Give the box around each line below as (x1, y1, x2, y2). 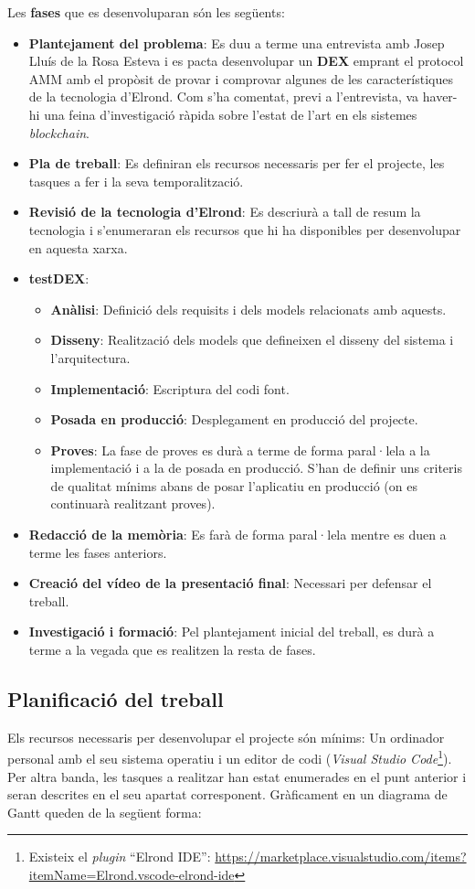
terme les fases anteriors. (28, 542, 167, 562)
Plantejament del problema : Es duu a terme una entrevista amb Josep (28, 33, 445, 52)
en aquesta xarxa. (28, 238, 128, 257)
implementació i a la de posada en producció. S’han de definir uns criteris (50, 458, 462, 477)
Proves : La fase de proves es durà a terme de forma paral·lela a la (50, 440, 430, 459)
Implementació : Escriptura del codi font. (50, 379, 290, 398)
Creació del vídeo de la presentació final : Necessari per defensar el (28, 573, 432, 593)
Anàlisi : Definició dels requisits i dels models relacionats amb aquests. (50, 299, 447, 318)
